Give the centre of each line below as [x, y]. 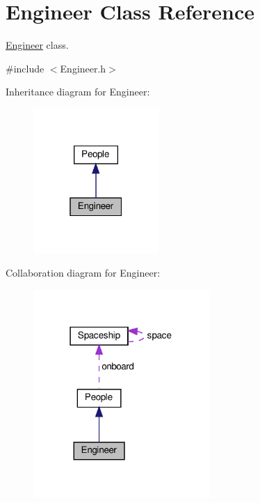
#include [25, 68]
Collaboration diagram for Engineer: [83, 272]
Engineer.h [83, 68]
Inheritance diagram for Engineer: [78, 92]
